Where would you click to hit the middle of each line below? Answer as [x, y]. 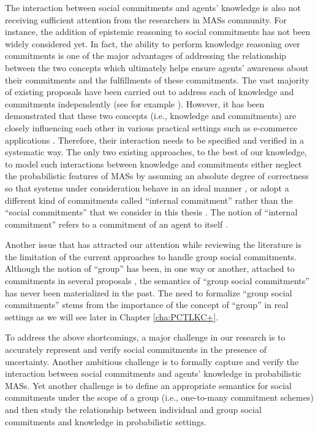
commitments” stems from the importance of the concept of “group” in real [147, 305]
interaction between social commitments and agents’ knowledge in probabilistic [153, 373]
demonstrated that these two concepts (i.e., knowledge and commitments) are [151, 116]
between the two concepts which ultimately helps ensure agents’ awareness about [157, 67]
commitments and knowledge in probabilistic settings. [106, 421]
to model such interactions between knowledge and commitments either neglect [153, 164]
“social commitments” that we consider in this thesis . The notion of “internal [151, 212]
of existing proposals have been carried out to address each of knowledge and [150, 92]
